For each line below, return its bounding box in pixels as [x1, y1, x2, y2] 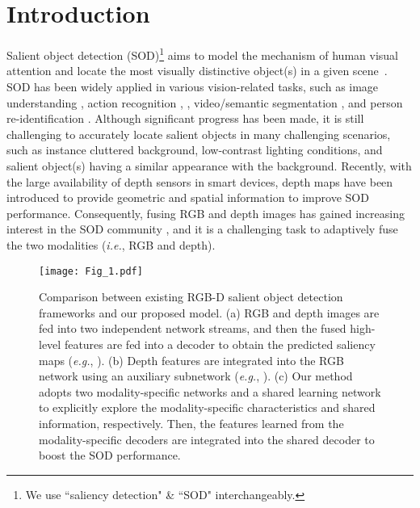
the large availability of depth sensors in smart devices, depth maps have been [6, 173, 393, 190]
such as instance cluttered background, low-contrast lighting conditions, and [6, 141, 383, 158]
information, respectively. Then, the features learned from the [39, 414, 344, 431]
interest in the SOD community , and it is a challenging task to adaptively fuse [6, 220, 398, 237]
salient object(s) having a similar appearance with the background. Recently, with [6, 157, 412, 174]
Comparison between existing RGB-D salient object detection [39, 288, 343, 305]
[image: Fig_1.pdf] [39, 265, 143, 277]
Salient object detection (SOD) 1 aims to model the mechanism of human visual [6, 44, 398, 63]
